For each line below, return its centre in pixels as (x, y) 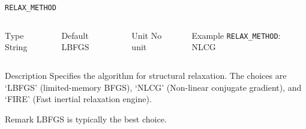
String (16, 47)
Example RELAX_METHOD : (236, 35)
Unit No (147, 35)
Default (75, 35)
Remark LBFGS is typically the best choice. (86, 119)
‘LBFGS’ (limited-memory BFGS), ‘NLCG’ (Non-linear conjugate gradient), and (153, 87)
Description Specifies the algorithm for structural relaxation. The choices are (146, 75)
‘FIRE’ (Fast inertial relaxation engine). (78, 99)
